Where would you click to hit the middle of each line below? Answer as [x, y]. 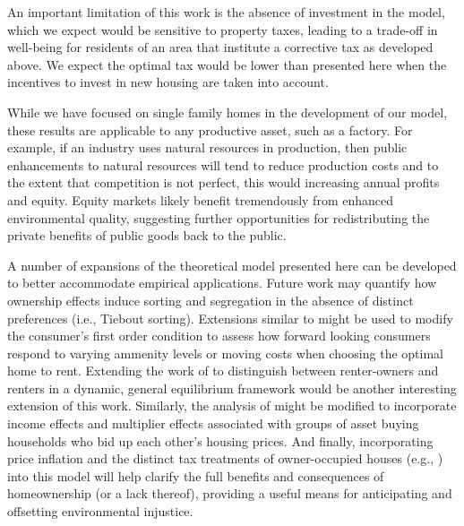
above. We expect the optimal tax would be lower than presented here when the [227, 64]
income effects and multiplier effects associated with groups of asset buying [213, 423]
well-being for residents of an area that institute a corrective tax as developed [220, 47]
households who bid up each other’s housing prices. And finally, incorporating [220, 440]
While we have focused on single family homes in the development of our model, [228, 112]
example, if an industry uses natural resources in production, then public [207, 147]
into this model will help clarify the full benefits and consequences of [196, 475]
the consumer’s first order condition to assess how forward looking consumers [219, 336]
